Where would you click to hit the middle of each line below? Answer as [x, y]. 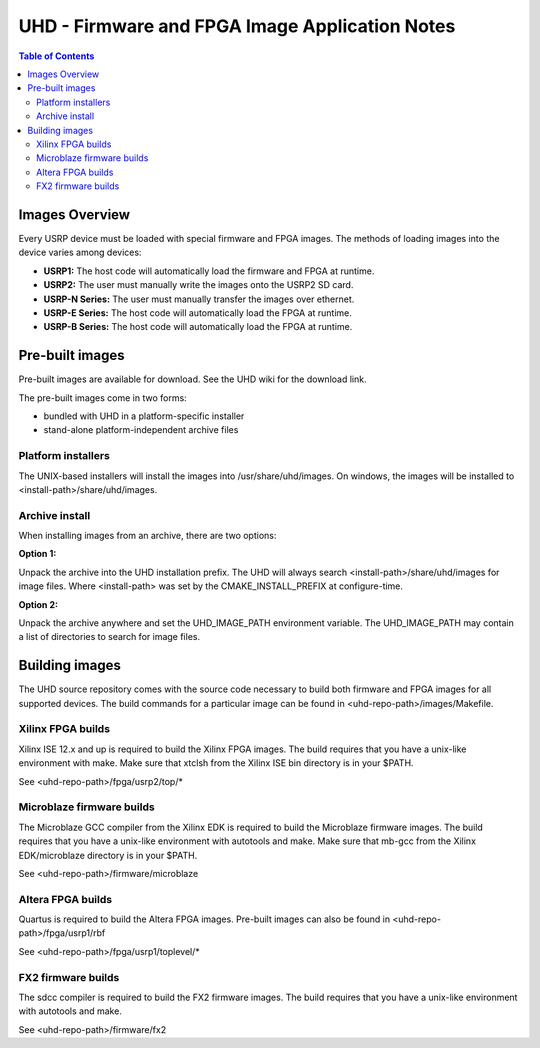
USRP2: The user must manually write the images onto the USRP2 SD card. [198, 285]
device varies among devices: [80, 252]
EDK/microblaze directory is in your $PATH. [108, 855]
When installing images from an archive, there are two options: [147, 536]
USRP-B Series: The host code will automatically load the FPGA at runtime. [198, 327]
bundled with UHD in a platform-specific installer [144, 416]
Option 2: [38, 604]
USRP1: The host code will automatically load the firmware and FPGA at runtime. [209, 271]
